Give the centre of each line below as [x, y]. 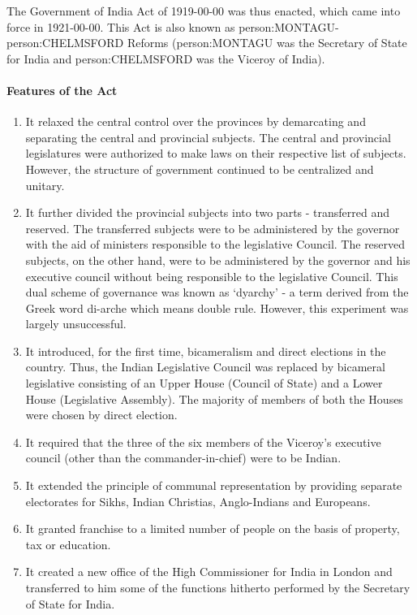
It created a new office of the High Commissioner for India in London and [209, 572]
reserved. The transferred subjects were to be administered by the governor [213, 228]
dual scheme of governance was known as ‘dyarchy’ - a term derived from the [217, 292]
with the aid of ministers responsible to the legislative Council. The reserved [215, 244]
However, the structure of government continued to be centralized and [200, 169]
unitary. [45, 185]
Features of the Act [62, 90]
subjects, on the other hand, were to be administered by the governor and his [218, 260]
